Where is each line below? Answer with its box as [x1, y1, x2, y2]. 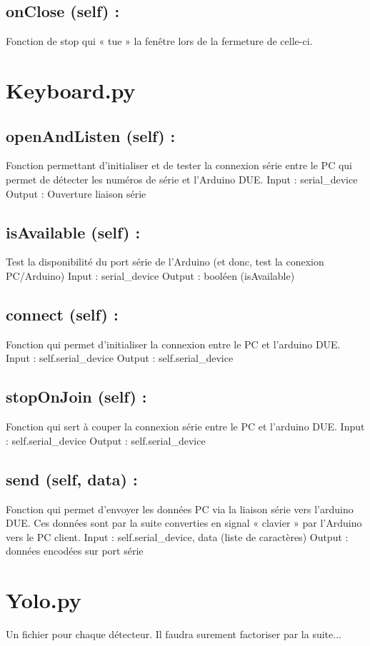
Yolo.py [6, 585, 81, 615]
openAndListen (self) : [6, 124, 176, 146]
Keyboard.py [6, 75, 136, 104]
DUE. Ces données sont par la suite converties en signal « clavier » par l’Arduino [6, 515, 362, 530]
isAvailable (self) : [6, 221, 141, 243]
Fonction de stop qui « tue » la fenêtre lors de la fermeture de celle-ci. [6, 34, 313, 49]
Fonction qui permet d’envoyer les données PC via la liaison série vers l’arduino [6, 501, 354, 516]
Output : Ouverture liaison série [6, 186, 146, 201]
